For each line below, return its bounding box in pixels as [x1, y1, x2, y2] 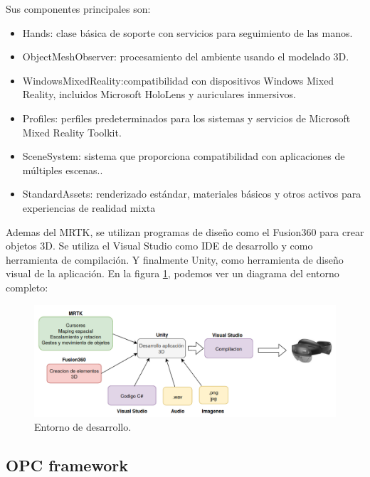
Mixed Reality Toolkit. [22, 124, 122, 139]
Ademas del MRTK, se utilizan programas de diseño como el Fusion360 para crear [6, 224, 364, 239]
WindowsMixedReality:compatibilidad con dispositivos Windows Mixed [22, 73, 334, 87]
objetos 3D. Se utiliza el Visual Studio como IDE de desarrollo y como [6, 238, 313, 253]
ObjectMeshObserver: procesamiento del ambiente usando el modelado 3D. [22, 49, 349, 64]
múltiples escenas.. [22, 162, 103, 177]
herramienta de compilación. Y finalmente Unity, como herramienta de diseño [6, 252, 344, 267]
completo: [6, 279, 48, 294]
